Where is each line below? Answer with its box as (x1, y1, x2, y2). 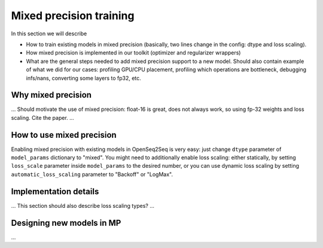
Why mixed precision (11, 90, 92, 100)
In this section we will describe (11, 30, 87, 37)
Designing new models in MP (11, 217, 121, 228)
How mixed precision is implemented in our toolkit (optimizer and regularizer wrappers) (26, 49, 241, 56)
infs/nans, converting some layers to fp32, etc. (26, 74, 142, 81)
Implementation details (11, 186, 99, 196)
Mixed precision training (11, 9, 135, 22)
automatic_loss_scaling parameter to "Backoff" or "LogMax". (11, 171, 173, 178)
